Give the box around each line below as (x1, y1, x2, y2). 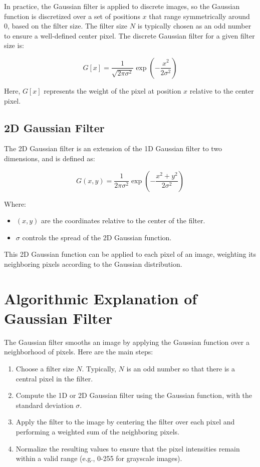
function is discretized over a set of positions (4, 11, 140, 21)
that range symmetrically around (149, 11, 250, 21)
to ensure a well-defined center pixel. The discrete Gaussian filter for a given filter (4, 30, 255, 41)
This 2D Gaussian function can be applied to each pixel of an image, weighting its (4, 249, 256, 259)
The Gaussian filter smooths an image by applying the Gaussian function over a (4, 336, 249, 347)
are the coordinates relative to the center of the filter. (41, 215, 205, 226)
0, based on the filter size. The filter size (4, 21, 128, 31)
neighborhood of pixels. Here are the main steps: (4, 346, 153, 357)
